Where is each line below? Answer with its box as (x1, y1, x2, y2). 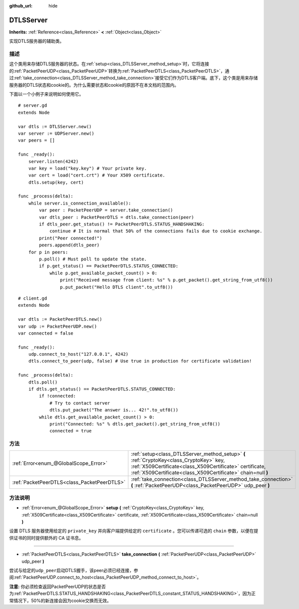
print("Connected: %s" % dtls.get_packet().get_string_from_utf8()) (49, 421, 221, 426)
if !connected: (39, 393, 76, 399)
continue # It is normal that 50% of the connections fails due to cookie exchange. (49, 228, 263, 234)
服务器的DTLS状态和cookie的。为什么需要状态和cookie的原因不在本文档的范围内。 (9, 82, 179, 88)
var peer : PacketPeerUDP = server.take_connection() (39, 207, 173, 213)
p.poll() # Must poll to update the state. (39, 256, 147, 262)
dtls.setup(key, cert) (28, 180, 84, 185)
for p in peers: (28, 249, 68, 255)
